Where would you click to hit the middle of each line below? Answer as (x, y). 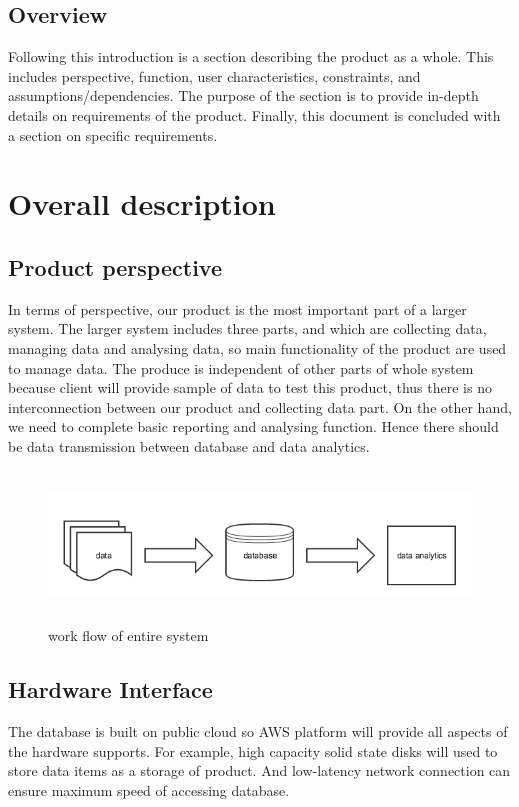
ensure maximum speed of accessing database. (149, 789)
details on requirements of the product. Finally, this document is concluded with (254, 114)
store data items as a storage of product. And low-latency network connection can (259, 770)
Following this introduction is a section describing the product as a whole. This (251, 56)
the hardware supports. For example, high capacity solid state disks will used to (253, 750)
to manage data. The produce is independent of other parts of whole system (241, 367)
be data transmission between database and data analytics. (189, 445)
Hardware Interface (110, 689)
